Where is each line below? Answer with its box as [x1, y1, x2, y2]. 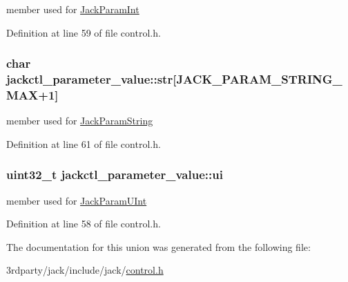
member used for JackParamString [6, 113, 153, 128]
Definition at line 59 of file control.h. [6, 25, 161, 39]
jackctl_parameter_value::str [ [6, 70, 177, 88]
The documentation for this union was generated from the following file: [6, 239, 311, 254]
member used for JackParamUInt [6, 193, 147, 207]
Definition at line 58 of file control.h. [6, 216, 161, 231]
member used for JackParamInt [6, 2, 139, 16]
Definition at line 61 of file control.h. [6, 136, 161, 151]
